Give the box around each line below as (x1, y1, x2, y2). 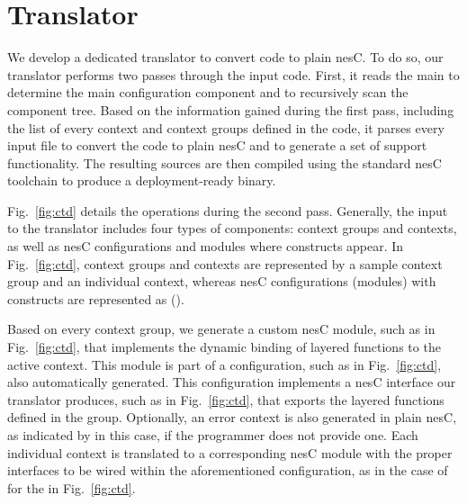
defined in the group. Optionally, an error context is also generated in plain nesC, (7, 408, 457, 427)
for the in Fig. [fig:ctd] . (7, 478, 136, 497)
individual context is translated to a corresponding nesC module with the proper (7, 443, 453, 462)
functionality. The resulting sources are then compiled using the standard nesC (7, 153, 442, 172)
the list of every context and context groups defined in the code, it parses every (7, 118, 445, 137)
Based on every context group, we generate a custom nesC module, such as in (7, 319, 436, 338)
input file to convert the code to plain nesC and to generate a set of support (7, 136, 427, 155)
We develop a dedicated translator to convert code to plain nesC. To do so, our (7, 48, 444, 67)
